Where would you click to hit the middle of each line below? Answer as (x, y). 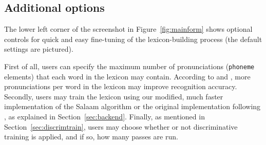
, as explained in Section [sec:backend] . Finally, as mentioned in (104, 117)
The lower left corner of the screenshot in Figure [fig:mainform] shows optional (128, 29)
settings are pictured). (39, 49)
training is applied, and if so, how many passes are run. (91, 137)
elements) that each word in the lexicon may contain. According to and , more (127, 76)
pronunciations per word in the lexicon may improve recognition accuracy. (121, 86)
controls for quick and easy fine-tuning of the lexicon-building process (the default (133, 39)
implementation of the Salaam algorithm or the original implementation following (132, 106)
